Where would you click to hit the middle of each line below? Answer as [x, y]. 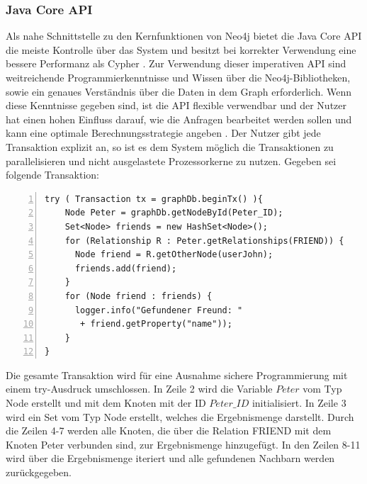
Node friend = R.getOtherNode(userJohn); [174, 255]
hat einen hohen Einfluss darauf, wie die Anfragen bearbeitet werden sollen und [179, 119]
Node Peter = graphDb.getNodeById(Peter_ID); [174, 213]
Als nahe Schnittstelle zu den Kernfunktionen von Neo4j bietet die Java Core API [184, 36]
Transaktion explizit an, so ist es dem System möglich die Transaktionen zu [170, 146]
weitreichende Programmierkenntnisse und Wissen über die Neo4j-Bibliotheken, [178, 77]
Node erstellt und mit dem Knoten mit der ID [106, 403]
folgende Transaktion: [52, 175]
